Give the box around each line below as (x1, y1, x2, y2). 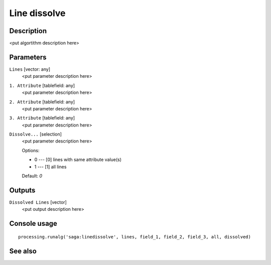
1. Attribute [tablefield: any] (9, 82, 75, 88)
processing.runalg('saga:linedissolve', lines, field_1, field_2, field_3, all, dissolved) (18, 234, 251, 239)
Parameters (9, 53, 47, 61)
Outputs (9, 186, 36, 194)
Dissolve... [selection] (9, 131, 62, 138)
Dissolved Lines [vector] (9, 199, 67, 205)
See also (9, 246, 37, 255)
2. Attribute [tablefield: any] (9, 98, 75, 105)
